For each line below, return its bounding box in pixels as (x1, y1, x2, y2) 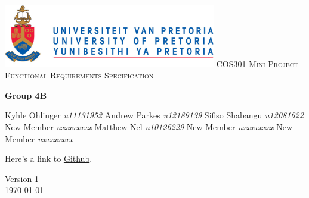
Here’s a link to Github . (5, 152, 92, 165)
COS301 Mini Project (216, 57, 299, 70)
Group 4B (5, 89, 47, 101)
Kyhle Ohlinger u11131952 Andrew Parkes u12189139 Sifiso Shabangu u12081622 (5, 109, 304, 121)
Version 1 (5, 172, 39, 184)
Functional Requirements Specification (5, 69, 154, 81)
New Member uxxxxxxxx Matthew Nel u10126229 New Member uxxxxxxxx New (5, 120, 293, 133)
